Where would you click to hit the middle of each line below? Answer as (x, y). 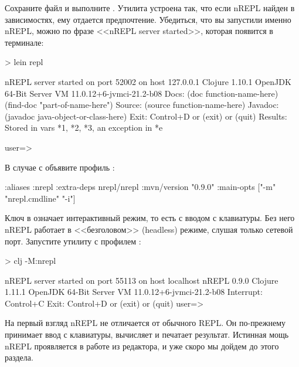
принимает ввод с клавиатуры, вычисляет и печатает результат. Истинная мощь (147, 334)
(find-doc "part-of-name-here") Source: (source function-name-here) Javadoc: (142, 105)
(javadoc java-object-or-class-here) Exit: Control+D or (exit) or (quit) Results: (146, 116)
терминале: (24, 42)
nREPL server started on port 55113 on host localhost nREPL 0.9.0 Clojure (142, 280)
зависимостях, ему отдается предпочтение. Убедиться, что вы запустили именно (148, 19)
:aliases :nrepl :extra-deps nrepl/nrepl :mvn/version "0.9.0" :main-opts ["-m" (140, 187)
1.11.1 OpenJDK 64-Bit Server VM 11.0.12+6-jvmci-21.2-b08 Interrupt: (134, 292)
